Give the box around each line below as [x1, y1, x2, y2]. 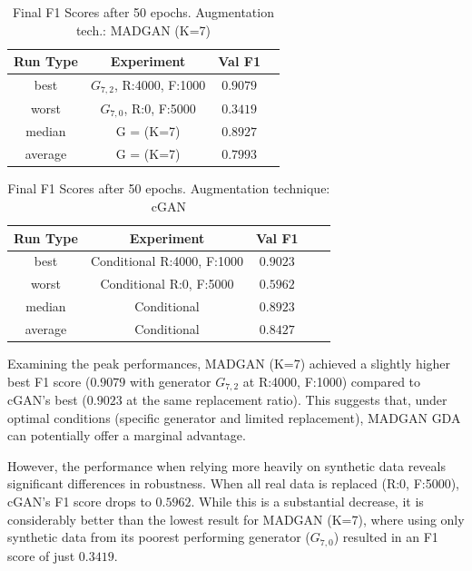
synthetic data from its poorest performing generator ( [7, 527, 310, 546]
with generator [129, 371, 211, 390]
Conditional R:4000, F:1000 [90, 251, 243, 271]
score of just [7, 546, 75, 565]
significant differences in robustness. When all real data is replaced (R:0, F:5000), [7, 474, 460, 493]
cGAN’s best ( [7, 390, 87, 409]
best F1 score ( [7, 371, 91, 390]
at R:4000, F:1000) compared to [242, 371, 421, 390]
